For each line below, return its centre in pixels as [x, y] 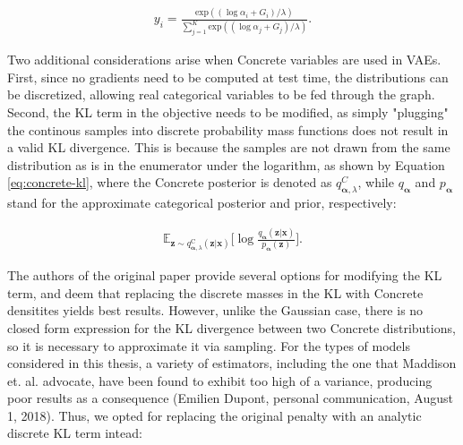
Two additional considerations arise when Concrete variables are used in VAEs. [224, 60]
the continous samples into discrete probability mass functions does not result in [228, 129]
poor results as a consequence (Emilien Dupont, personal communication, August [230, 398]
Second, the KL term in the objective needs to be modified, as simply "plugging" [228, 111]
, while [376, 182]
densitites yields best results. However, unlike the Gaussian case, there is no [215, 310]
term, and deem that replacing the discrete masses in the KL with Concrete [215, 292]
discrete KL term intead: [75, 433]
